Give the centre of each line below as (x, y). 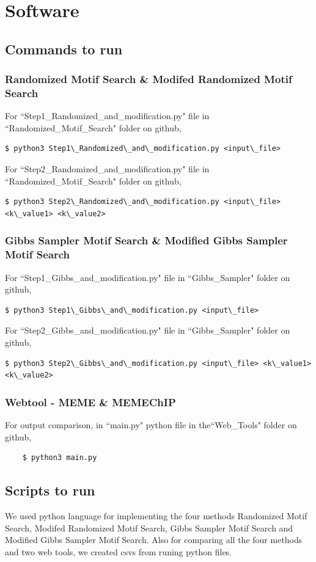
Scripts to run (50, 490)
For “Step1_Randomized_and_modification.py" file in (107, 116)
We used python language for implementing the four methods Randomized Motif (156, 515)
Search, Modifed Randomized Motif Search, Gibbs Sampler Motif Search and (149, 527)
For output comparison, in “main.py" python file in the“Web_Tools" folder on (151, 424)
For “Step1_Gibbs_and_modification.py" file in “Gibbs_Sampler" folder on (148, 277)
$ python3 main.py (60, 458)
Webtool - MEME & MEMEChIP (90, 402)
